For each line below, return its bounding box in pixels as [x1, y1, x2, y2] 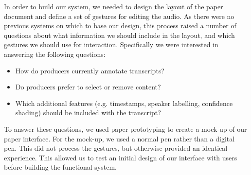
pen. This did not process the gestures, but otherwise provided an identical [4, 143, 228, 153]
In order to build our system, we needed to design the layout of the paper [4, 1, 223, 11]
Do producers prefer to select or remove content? [15, 82, 161, 92]
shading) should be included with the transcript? [15, 107, 161, 118]
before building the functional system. [4, 162, 117, 172]
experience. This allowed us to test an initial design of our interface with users [4, 152, 237, 162]
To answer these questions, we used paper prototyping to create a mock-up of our [4, 123, 247, 134]
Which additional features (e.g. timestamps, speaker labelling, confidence [15, 98, 233, 108]
